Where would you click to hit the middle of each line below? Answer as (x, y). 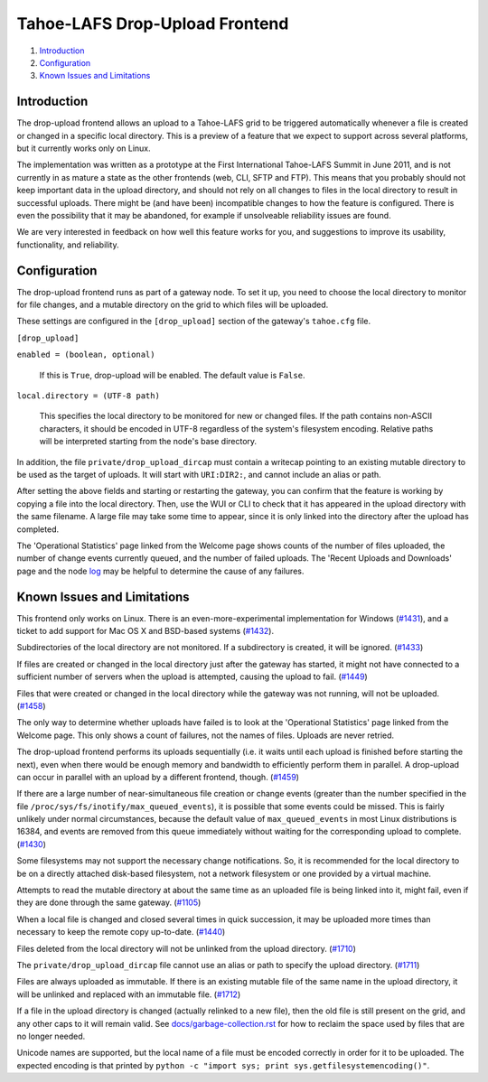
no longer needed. (51, 1036)
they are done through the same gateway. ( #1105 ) (109, 902)
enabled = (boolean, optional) (86, 355)
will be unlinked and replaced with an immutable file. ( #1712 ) (129, 994)
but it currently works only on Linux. (84, 148)
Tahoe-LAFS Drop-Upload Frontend (153, 23)
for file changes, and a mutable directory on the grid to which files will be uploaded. (173, 305)
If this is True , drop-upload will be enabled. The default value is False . (172, 375)
